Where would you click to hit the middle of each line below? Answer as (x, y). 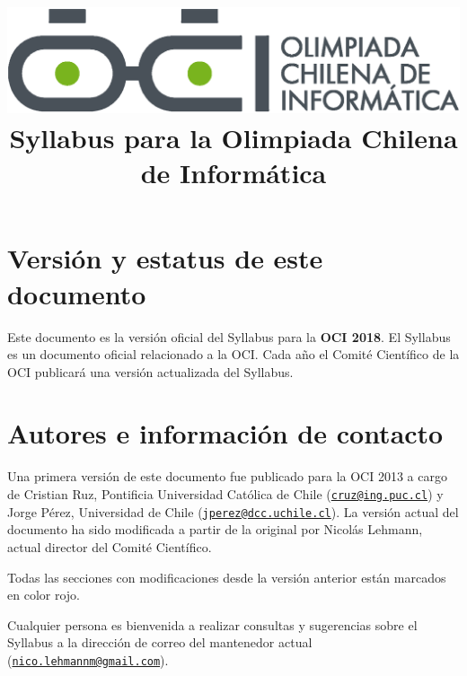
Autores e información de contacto (225, 433)
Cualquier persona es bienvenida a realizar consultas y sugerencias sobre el (212, 624)
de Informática (233, 173)
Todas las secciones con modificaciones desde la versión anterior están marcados (227, 577)
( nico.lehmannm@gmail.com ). (88, 659)
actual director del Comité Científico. (110, 546)
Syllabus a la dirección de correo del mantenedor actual (160, 642)
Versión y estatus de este (165, 258)
